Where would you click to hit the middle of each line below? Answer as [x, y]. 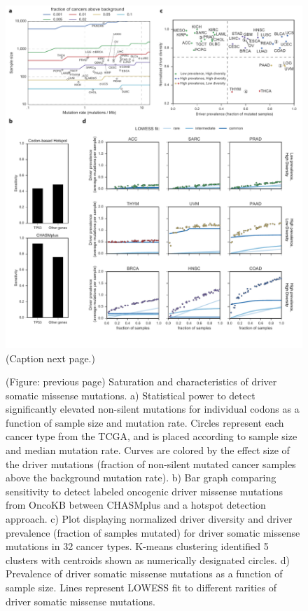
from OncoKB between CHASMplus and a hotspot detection [136, 505]
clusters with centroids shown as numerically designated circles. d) [148, 559]
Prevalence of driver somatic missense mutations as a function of [144, 574]
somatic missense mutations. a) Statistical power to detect [131, 395]
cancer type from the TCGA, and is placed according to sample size [152, 436]
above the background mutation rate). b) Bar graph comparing [141, 478]
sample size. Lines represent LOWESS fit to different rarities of [141, 588]
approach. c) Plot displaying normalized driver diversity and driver [149, 519]
